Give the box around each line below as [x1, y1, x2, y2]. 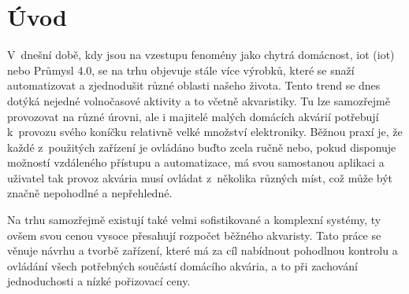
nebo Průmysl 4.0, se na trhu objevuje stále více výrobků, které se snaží [7, 61, 355, 78]
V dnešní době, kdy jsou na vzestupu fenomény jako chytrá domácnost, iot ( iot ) [7, 46, 395, 63]
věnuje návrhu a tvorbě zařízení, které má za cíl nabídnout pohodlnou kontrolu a [7, 242, 398, 259]
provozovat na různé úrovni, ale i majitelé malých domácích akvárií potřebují [7, 108, 379, 124]
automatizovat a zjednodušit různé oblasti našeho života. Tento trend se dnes [7, 77, 381, 94]
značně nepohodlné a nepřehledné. [7, 185, 173, 201]
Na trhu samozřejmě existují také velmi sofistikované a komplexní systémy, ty [7, 211, 381, 228]
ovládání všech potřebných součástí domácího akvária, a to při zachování [7, 257, 358, 274]
